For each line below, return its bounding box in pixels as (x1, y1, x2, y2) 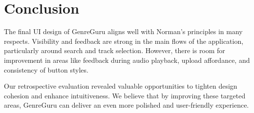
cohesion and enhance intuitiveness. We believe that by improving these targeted (4, 90, 246, 100)
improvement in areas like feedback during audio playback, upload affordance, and (4, 55, 250, 65)
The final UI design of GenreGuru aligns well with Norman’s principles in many (4, 26, 243, 37)
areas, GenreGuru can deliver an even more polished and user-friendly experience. (4, 100, 249, 110)
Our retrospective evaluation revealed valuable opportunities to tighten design (4, 81, 237, 91)
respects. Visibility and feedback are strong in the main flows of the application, (4, 36, 244, 46)
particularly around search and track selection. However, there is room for (4, 45, 225, 56)
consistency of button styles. (4, 64, 88, 75)
